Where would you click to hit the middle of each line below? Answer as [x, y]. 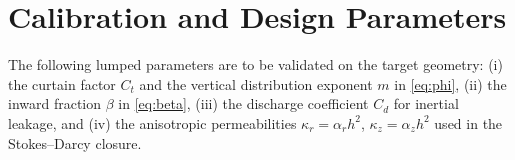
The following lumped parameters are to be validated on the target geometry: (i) [255, 64]
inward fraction [55, 103]
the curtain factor [62, 83]
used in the [468, 122]
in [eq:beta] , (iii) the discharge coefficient [243, 103]
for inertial [426, 103]
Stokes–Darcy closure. [75, 142]
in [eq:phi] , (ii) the [450, 83]
